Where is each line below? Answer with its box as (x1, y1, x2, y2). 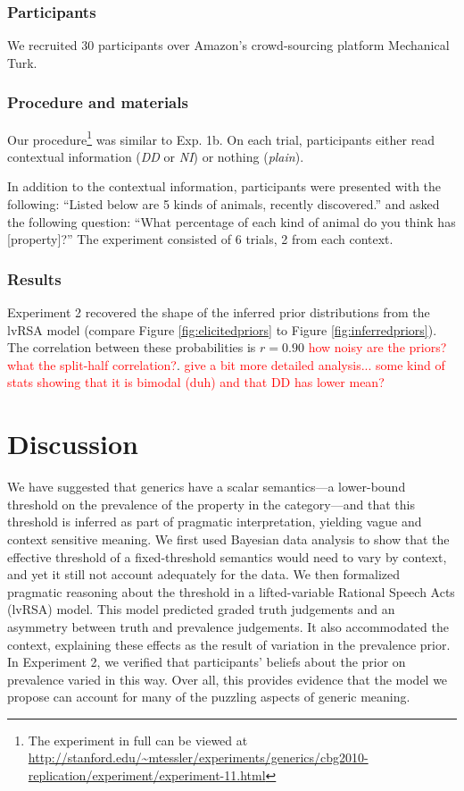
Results (7, 267, 62, 290)
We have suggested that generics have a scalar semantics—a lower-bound (7, 477, 406, 496)
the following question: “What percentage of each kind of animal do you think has (7, 212, 456, 231)
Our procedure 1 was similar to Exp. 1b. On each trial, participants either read (7, 127, 435, 148)
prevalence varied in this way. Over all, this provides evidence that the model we (7, 669, 448, 688)
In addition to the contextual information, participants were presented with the (7, 177, 442, 196)
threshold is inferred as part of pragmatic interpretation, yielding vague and (7, 512, 422, 531)
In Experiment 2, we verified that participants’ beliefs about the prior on (7, 652, 406, 671)
